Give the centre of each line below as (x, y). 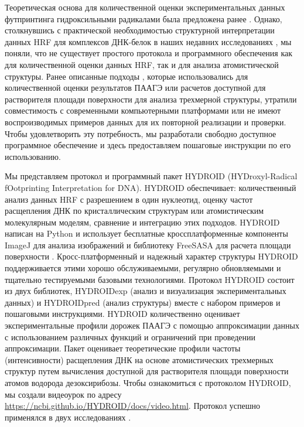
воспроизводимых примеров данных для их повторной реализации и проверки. (146, 122)
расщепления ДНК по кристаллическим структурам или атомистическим (134, 211)
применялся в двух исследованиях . (68, 417)
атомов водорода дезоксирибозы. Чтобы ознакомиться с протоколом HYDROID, (148, 382)
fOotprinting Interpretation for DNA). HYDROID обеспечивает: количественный (151, 187)
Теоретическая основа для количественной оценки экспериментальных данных (145, 7)
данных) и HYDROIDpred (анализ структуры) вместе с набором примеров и (143, 302)
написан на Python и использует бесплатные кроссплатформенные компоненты (146, 233)
